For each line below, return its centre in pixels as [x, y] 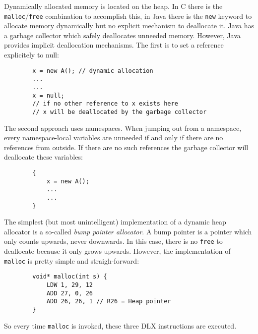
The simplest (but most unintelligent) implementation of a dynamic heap [115, 222]
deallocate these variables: [43, 157]
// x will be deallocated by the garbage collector [120, 112]
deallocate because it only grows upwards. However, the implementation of [117, 251]
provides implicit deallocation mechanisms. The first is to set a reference [114, 45]
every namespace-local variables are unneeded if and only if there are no [114, 138]
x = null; [48, 95]
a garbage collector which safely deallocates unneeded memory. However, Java [122, 35]
